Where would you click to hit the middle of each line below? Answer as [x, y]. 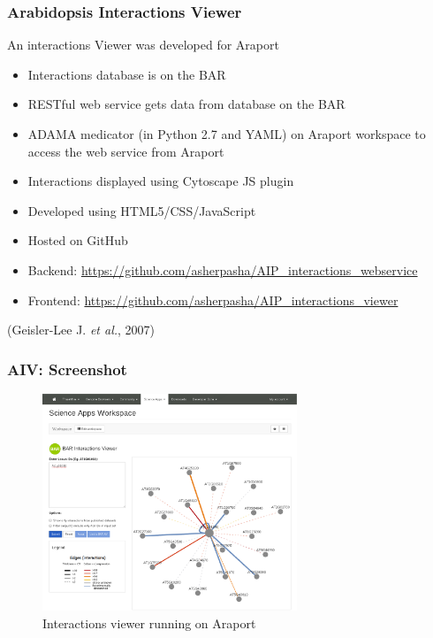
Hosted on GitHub [78, 240]
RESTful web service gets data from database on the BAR [186, 104]
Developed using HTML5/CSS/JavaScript [142, 210]
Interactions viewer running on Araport [149, 623]
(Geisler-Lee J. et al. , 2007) [81, 330]
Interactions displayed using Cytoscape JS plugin [161, 181]
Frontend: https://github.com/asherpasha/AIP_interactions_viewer [213, 300]
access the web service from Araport [126, 151]
